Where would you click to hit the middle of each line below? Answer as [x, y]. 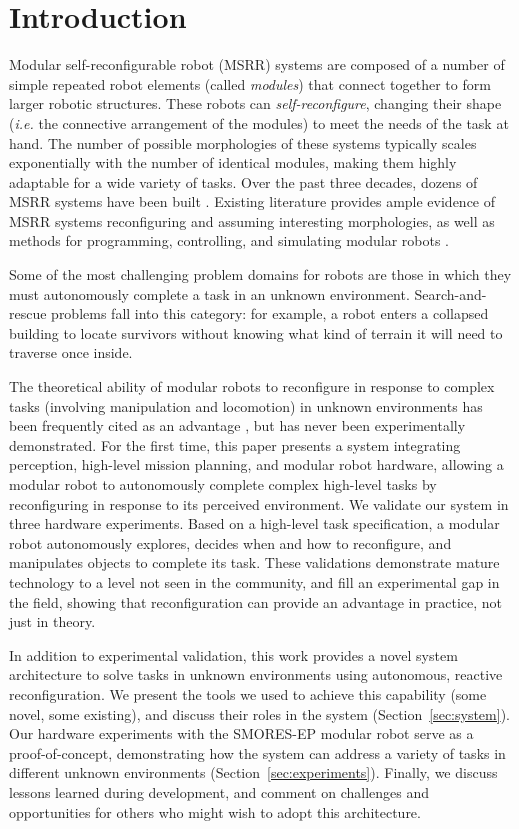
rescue [28, 313]
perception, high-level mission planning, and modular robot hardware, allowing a [256, 464]
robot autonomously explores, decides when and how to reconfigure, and [230, 542]
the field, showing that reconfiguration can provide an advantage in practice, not [255, 601]
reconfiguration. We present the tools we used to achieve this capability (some [248, 693]
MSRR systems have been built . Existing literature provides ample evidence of [252, 201]
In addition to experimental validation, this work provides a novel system [233, 654]
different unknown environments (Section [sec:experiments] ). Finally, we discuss [253, 772]
